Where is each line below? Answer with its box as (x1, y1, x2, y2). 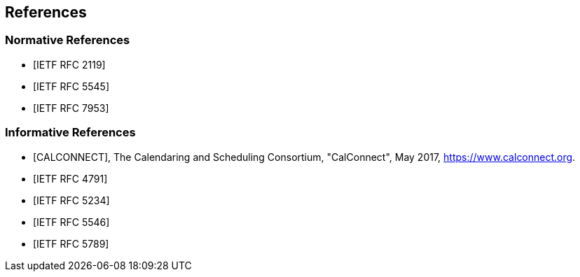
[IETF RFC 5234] (33, 194, 110, 206)
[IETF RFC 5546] (33, 215, 110, 228)
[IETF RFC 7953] (33, 101, 109, 114)
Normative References (5, 33, 130, 48)
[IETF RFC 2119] (33, 58, 106, 71)
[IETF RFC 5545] (33, 80, 110, 92)
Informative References (5, 125, 136, 140)
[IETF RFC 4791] (33, 172, 108, 185)
